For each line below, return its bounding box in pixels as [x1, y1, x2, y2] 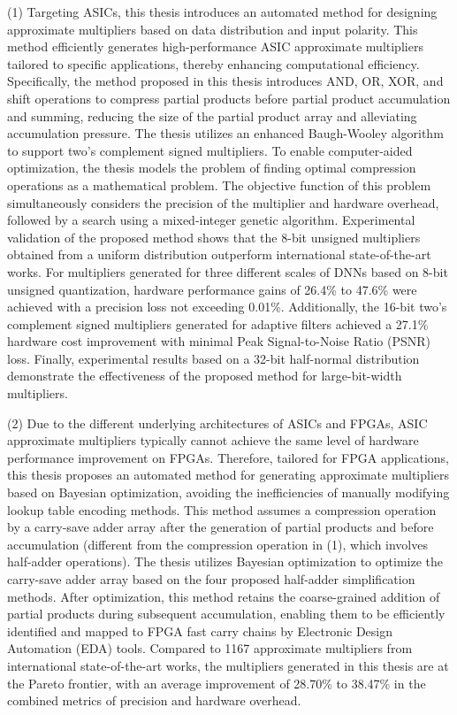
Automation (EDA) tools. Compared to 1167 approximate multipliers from [7, 639, 413, 657]
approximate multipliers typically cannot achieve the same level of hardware [7, 431, 419, 450]
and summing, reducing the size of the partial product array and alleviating [7, 106, 417, 125]
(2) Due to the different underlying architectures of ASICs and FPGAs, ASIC [7, 413, 428, 432]
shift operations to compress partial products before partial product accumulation [7, 88, 451, 107]
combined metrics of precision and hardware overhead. [7, 691, 301, 710]
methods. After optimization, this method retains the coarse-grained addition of [7, 587, 440, 605]
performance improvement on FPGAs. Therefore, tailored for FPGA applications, [7, 448, 449, 466]
